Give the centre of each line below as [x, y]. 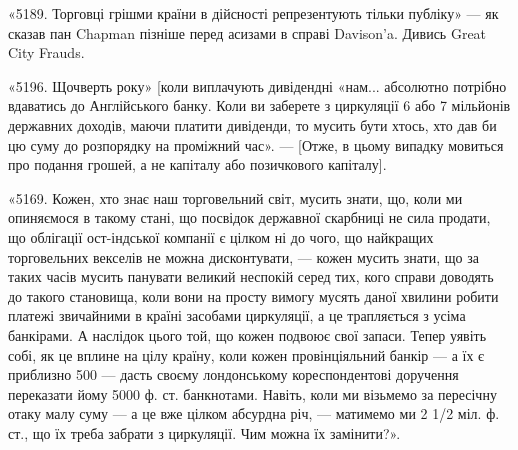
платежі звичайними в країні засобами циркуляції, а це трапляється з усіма [237, 315]
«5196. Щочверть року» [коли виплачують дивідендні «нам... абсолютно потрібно [257, 85]
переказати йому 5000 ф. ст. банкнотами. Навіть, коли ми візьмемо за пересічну [252, 393]
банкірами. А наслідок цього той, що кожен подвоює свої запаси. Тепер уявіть [247, 334]
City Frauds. [46, 52]
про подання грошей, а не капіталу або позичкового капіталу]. [197, 164]
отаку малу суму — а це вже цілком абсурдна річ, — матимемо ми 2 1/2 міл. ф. [254, 413]
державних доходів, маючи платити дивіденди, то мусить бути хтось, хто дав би [252, 124]
